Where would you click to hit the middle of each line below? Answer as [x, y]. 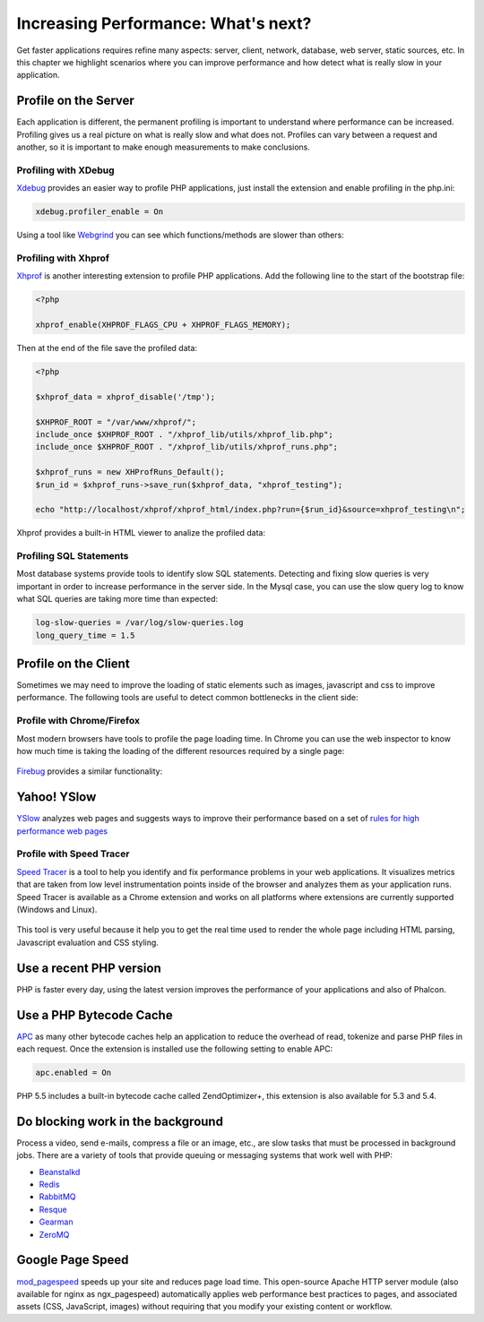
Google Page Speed [73, 1260]
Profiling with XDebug [66, 170]
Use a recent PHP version [89, 968]
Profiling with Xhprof [63, 258]
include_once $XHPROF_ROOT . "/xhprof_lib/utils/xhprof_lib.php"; [184, 434]
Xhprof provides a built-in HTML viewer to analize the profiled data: [141, 533]
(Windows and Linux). [57, 910]
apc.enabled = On [73, 1072]
